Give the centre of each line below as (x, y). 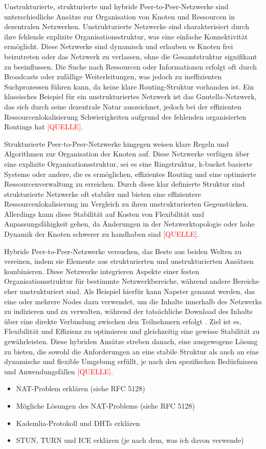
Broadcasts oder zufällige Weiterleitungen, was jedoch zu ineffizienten (113, 76)
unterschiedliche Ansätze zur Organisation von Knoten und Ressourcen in (120, 16)
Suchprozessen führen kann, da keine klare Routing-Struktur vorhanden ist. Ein (129, 86)
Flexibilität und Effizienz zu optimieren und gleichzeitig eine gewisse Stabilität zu (132, 331)
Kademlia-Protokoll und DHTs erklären (78, 423)
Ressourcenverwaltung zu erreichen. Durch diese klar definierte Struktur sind (125, 184)
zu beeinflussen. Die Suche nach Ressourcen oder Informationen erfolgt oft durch (131, 66)
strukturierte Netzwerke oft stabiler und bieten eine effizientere (103, 194)
